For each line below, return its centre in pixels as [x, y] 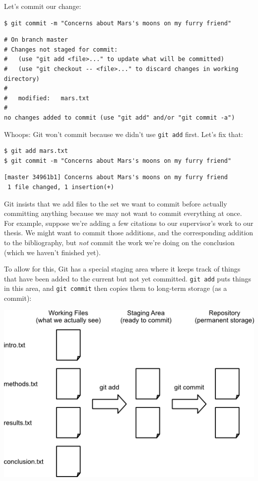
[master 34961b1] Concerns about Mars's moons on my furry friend [116, 177]
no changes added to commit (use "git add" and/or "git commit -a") [120, 117]
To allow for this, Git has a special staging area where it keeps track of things [122, 269]
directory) [22, 79]
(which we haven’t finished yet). [52, 252]
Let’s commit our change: [43, 6]
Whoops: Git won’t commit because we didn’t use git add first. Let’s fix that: [124, 134]
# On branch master [36, 40]
